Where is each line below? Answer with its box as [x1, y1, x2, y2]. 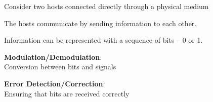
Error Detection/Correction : [4, 78, 105, 88]
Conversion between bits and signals [4, 61, 116, 72]
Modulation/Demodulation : [4, 51, 102, 62]
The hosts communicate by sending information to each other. [4, 18, 197, 28]
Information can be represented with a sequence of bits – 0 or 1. [4, 35, 203, 45]
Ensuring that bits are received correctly [4, 88, 130, 98]
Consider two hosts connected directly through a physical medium [4, 1, 209, 11]
